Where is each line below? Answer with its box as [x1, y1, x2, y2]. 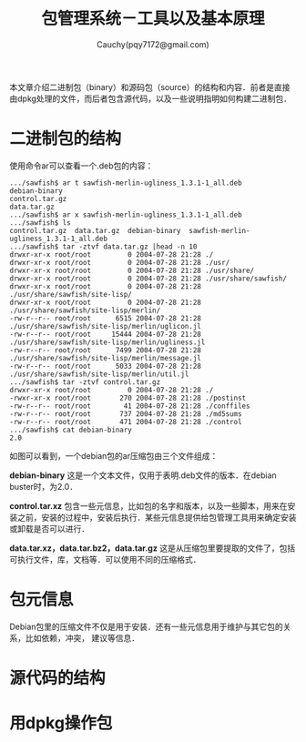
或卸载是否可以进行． [9, 523, 89, 534]
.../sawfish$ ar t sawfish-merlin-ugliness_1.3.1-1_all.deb [9, 178, 243, 188]
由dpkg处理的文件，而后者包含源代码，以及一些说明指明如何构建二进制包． [9, 93, 292, 104]
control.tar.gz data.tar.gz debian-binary [9, 226, 181, 235]
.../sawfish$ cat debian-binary [9, 425, 132, 434]
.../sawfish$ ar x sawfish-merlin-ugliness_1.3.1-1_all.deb [9, 210, 243, 219]
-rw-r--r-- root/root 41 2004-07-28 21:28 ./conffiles [9, 401, 250, 411]
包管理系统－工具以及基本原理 [40, 8, 265, 29]
